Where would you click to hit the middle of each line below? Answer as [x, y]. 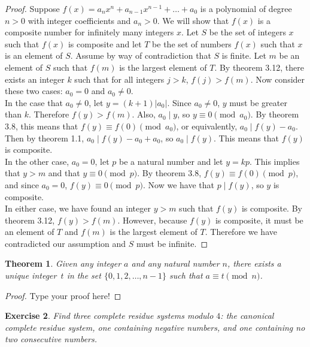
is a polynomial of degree [246, 8]
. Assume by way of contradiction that [141, 55]
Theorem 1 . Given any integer [63, 263]
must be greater [258, 102]
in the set [84, 275]
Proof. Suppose [32, 8]
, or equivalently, [207, 126]
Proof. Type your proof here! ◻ [63, 295]
